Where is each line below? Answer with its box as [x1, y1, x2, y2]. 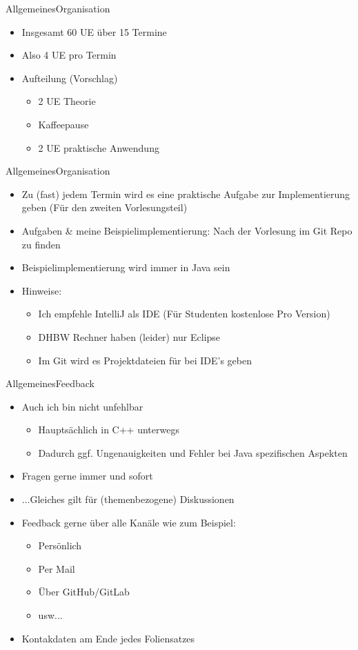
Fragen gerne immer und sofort [21, 469, 153, 483]
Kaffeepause [38, 117, 89, 131]
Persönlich [38, 538, 82, 553]
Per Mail [38, 561, 75, 575]
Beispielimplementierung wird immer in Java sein [21, 260, 230, 275]
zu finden [21, 237, 61, 251]
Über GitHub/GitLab [38, 584, 130, 599]
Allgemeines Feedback [6, 376, 95, 391]
